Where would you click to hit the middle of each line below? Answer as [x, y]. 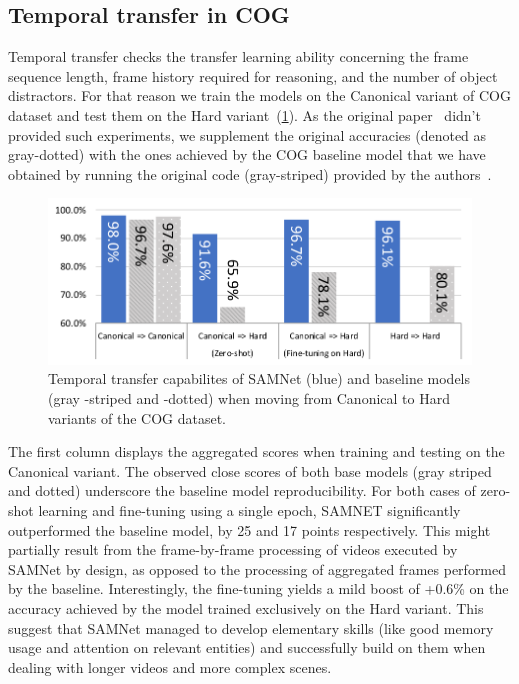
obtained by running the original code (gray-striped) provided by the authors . [250, 173]
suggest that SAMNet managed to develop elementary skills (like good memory [251, 627]
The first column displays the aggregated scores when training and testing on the [256, 451]
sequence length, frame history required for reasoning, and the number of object [253, 75]
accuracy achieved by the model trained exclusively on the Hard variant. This [246, 607]
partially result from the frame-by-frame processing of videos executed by [233, 549]
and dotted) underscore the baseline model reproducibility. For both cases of [242, 490]
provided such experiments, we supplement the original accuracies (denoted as [247, 134]
